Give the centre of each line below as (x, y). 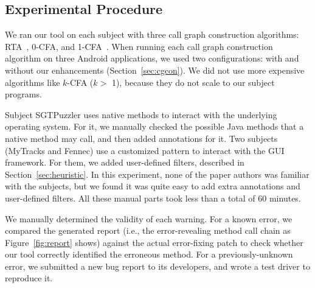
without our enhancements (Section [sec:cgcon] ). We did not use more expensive (155, 70)
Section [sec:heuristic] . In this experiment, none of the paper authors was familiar (157, 174)
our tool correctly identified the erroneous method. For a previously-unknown (149, 254)
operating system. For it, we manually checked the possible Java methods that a (154, 126)
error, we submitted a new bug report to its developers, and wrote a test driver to (157, 266)
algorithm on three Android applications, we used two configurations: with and (152, 58)
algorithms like (33, 82)
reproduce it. (29, 278)
